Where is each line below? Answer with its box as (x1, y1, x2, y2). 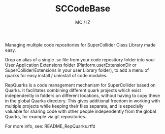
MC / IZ (75, 19, 91, 25)
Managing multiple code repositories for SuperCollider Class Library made (5, 42, 156, 47)
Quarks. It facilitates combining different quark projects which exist (5, 87, 141, 93)
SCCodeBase (55, 3, 111, 14)
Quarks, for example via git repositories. (5, 113, 87, 119)
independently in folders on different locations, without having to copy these (5, 92, 160, 98)
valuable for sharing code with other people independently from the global (5, 108, 156, 114)
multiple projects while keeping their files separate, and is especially (5, 103, 144, 109)
